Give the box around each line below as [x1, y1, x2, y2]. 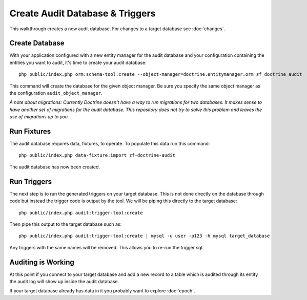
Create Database [9, 39, 65, 48]
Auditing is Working [9, 258, 74, 266]
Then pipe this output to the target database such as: [9, 221, 122, 227]
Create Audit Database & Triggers [9, 8, 156, 19]
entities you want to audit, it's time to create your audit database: [9, 59, 147, 66]
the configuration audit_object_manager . [9, 90, 103, 96]
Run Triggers [9, 177, 52, 186]
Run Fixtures [9, 127, 51, 136]
